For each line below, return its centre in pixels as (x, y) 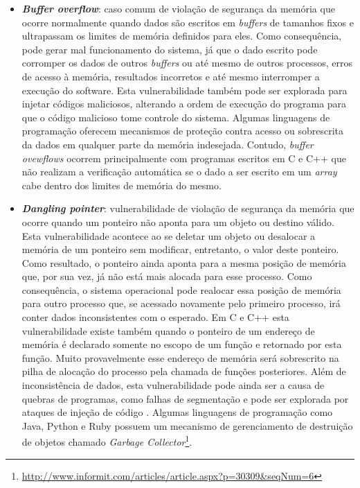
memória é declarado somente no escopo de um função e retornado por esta (182, 344)
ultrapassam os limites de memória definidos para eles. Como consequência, (182, 36)
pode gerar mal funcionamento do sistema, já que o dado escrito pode (170, 49)
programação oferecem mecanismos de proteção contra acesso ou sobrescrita (182, 131)
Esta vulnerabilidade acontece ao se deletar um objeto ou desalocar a (169, 235)
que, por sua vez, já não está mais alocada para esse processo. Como (167, 276)
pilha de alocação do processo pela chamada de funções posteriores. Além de (184, 371)
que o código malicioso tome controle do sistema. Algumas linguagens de (176, 117)
